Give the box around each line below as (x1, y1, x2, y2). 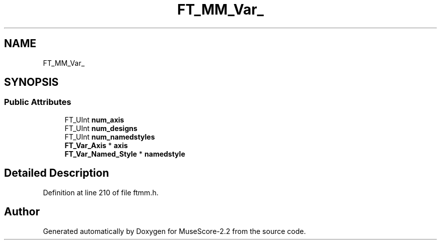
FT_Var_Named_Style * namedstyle (64, 149, 185, 158)
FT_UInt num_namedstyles (64, 132, 155, 141)
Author (4, 205, 40, 218)
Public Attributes (4, 97, 71, 107)
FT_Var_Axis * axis (64, 141, 128, 150)
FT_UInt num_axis (64, 115, 124, 124)
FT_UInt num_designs (64, 124, 137, 133)
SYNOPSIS (4, 76, 59, 89)
